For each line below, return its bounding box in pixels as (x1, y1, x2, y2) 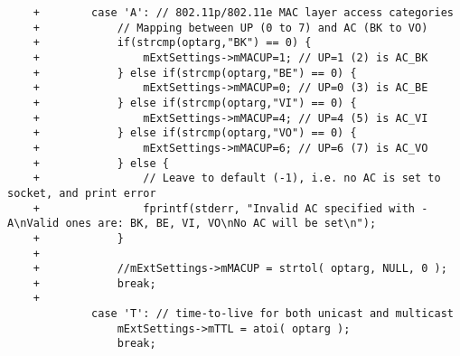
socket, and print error (7, 186, 156, 200)
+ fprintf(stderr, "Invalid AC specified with (33, 201, 416, 215)
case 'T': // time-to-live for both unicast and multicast (91, 307, 454, 321)
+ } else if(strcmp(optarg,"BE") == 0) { (33, 66, 357, 80)
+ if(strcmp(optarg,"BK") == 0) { (33, 36, 312, 50)
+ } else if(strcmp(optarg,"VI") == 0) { (33, 96, 357, 109)
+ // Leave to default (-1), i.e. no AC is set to (33, 172, 441, 185)
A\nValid (7, 217, 60, 230)
